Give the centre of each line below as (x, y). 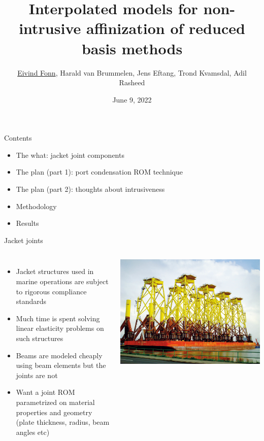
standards (31, 301)
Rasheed (132, 82)
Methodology (36, 206)
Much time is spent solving (58, 318)
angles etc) (33, 432)
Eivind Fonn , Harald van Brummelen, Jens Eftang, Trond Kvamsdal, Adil (132, 72)
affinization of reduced (166, 28)
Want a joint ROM (45, 392)
